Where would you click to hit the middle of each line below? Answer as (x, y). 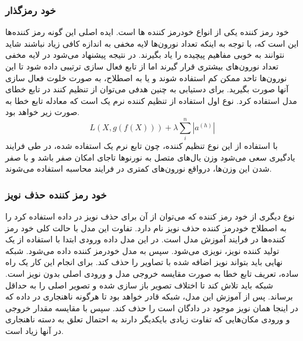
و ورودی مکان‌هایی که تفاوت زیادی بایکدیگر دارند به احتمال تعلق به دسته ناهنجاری (148, 319)
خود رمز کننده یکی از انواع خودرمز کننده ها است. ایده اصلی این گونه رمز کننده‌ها (147, 32)
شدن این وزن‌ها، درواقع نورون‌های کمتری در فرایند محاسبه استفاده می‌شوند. (139, 168)
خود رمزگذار (31, 10)
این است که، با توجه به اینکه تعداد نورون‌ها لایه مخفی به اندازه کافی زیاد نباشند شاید (152, 43)
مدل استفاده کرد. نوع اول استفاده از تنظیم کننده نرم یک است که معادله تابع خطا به (151, 100)
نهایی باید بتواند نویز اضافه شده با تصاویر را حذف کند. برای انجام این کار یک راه (144, 262)
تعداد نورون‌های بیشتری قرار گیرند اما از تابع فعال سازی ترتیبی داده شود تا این (142, 66)
